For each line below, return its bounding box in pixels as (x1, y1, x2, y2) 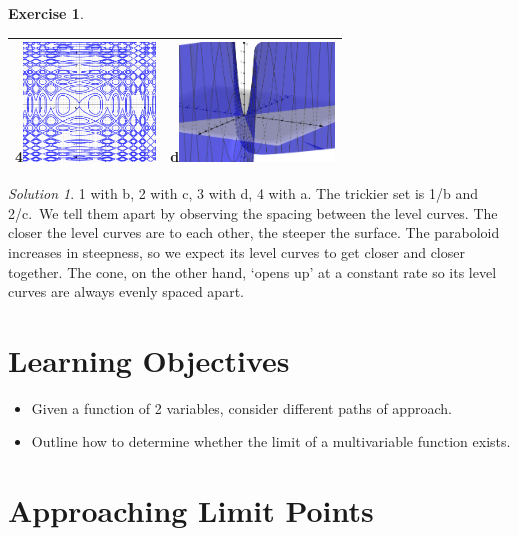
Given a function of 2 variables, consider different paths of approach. (31, 397, 452, 418)
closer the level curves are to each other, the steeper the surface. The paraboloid (8, 222, 500, 243)
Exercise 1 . (8, 3, 84, 23)
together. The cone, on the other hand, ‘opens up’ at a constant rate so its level (8, 261, 497, 282)
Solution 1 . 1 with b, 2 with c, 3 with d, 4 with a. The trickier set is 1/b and (8, 183, 479, 204)
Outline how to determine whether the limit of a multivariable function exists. (31, 431, 511, 452)
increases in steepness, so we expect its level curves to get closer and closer (8, 241, 465, 262)
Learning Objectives (8, 339, 290, 380)
